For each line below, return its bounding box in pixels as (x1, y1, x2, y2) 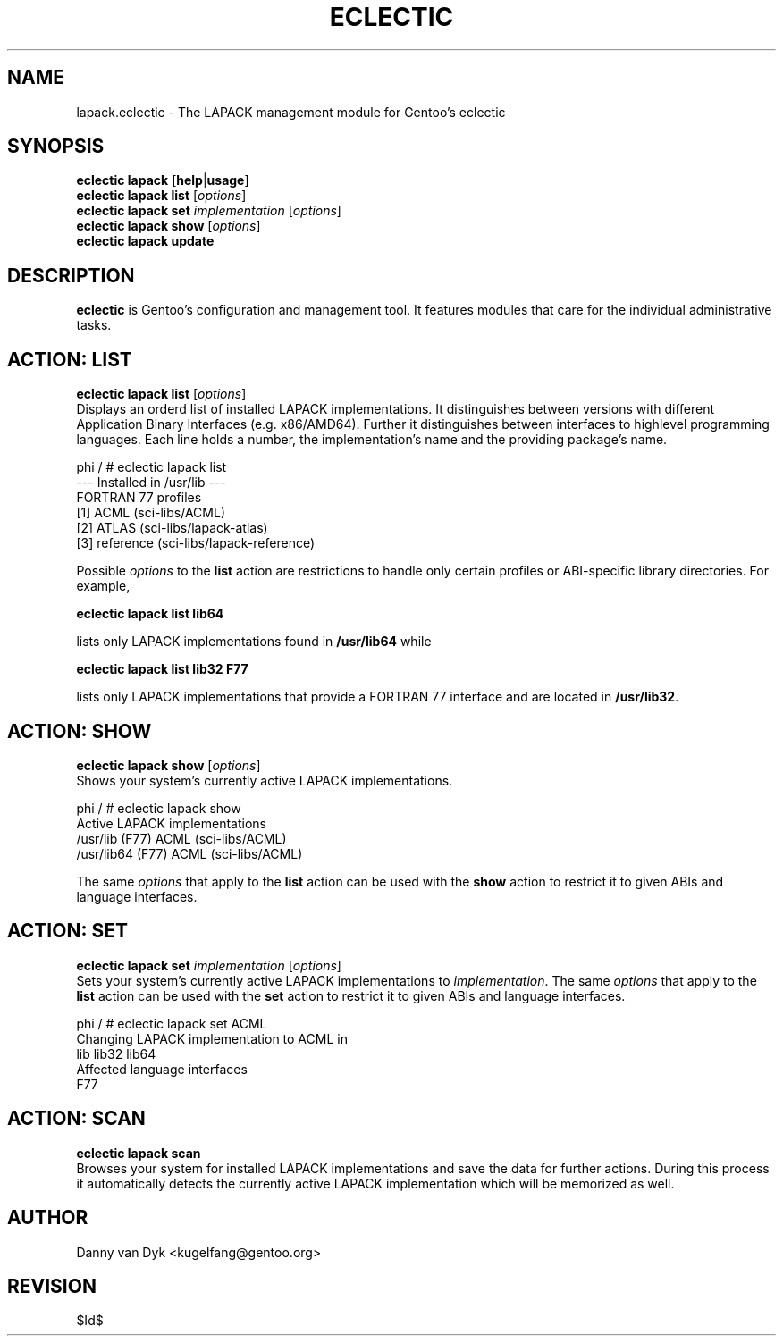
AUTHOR (7, 1206, 88, 1230)
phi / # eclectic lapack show (76, 800, 241, 816)
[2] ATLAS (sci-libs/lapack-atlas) (76, 520, 268, 536)
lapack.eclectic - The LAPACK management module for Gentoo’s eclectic (76, 104, 506, 120)
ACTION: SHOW (7, 719, 152, 743)
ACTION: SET (7, 919, 128, 943)
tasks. (76, 317, 112, 333)
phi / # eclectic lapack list (76, 459, 227, 475)
